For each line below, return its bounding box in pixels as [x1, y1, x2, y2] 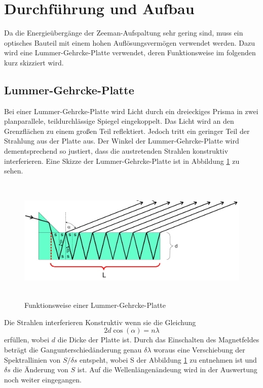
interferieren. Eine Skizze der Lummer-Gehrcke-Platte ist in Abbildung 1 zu [4, 155, 240, 166]
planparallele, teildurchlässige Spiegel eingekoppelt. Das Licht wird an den [4, 116, 234, 126]
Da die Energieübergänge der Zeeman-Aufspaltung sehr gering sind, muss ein [4, 27, 243, 38]
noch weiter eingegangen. [4, 374, 82, 384]
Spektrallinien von [4, 354, 61, 365]
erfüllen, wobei [4, 334, 50, 345]
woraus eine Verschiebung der [154, 344, 245, 355]
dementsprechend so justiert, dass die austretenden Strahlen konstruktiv [4, 146, 229, 156]
